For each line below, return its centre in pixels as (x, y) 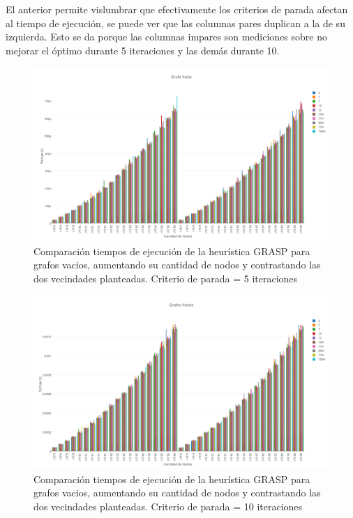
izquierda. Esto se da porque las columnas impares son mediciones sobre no (166, 37)
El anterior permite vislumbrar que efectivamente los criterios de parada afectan (177, 9)
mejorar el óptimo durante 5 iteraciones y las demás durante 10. (143, 50)
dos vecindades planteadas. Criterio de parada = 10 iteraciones (168, 506)
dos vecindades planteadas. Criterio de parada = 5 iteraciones (166, 278)
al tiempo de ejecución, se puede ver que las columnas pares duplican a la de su (175, 23)
